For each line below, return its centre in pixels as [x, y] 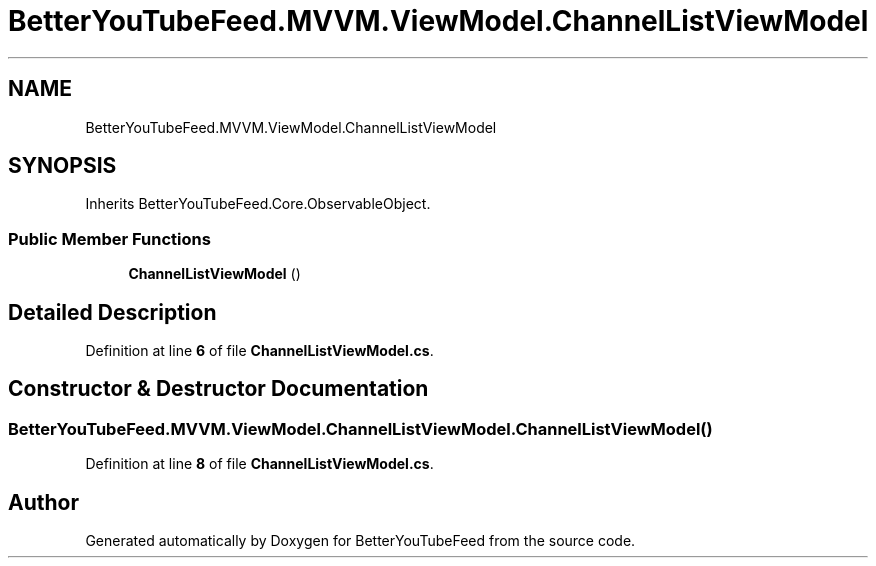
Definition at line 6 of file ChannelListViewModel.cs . [259, 351]
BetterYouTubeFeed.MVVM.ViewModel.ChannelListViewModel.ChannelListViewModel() [360, 428]
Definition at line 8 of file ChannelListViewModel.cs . [259, 464]
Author [43, 502]
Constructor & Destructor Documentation [218, 389]
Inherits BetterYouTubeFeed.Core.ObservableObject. [258, 204]
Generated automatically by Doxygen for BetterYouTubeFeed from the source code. [360, 541]
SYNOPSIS [62, 166]
